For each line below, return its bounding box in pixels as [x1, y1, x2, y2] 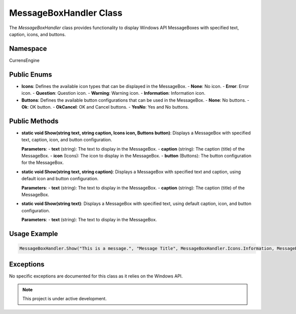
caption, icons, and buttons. [9, 31, 66, 37]
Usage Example [9, 230, 58, 238]
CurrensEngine [9, 57, 39, 63]
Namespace [9, 44, 47, 53]
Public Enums [9, 70, 52, 78]
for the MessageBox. [21, 159, 64, 165]
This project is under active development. [22, 296, 107, 302]
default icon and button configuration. [21, 176, 99, 182]
